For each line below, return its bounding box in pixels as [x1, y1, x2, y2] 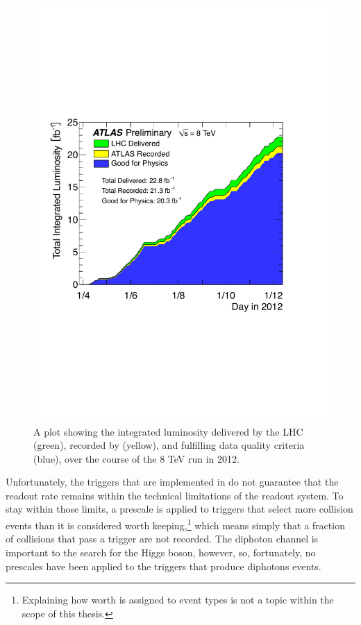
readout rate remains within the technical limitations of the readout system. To [6, 488, 344, 502]
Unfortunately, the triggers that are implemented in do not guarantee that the [6, 474, 339, 489]
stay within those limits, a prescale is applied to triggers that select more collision [6, 502, 353, 516]
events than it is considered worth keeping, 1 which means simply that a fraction [6, 516, 345, 532]
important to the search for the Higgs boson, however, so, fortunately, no [6, 545, 316, 559]
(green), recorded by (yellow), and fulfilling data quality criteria [33, 438, 305, 452]
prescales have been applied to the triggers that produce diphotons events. [6, 558, 321, 573]
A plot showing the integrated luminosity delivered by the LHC [33, 424, 303, 438]
